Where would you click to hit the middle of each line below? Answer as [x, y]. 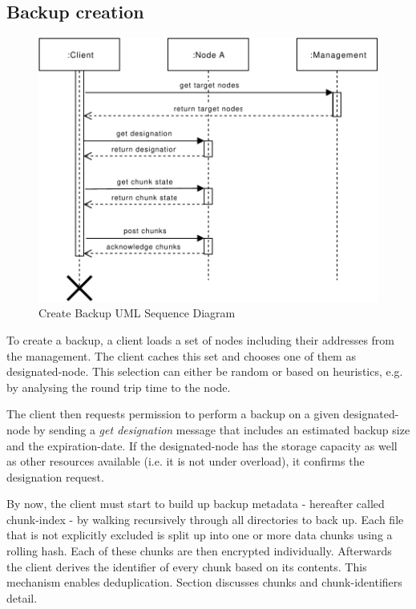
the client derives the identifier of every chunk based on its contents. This [187, 566]
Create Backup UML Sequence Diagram [137, 313]
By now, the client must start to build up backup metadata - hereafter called [196, 504]
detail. [22, 597]
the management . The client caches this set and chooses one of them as [181, 355]
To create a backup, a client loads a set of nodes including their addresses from [201, 339]
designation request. [55, 476]
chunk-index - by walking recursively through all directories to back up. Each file [205, 519]
